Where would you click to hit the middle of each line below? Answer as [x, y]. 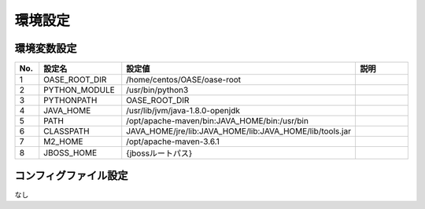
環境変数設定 [46, 48]
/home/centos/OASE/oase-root [184, 80]
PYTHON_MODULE [79, 90]
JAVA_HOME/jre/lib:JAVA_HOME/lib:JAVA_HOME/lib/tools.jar [239, 131]
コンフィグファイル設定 [71, 176]
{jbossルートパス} [159, 153]
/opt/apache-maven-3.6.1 [173, 141]
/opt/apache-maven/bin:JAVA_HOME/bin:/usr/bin [217, 121]
